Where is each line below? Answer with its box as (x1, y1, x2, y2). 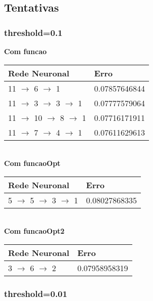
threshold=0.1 (4, 26, 63, 38)
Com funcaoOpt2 (4, 226, 65, 236)
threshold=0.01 (4, 287, 68, 299)
